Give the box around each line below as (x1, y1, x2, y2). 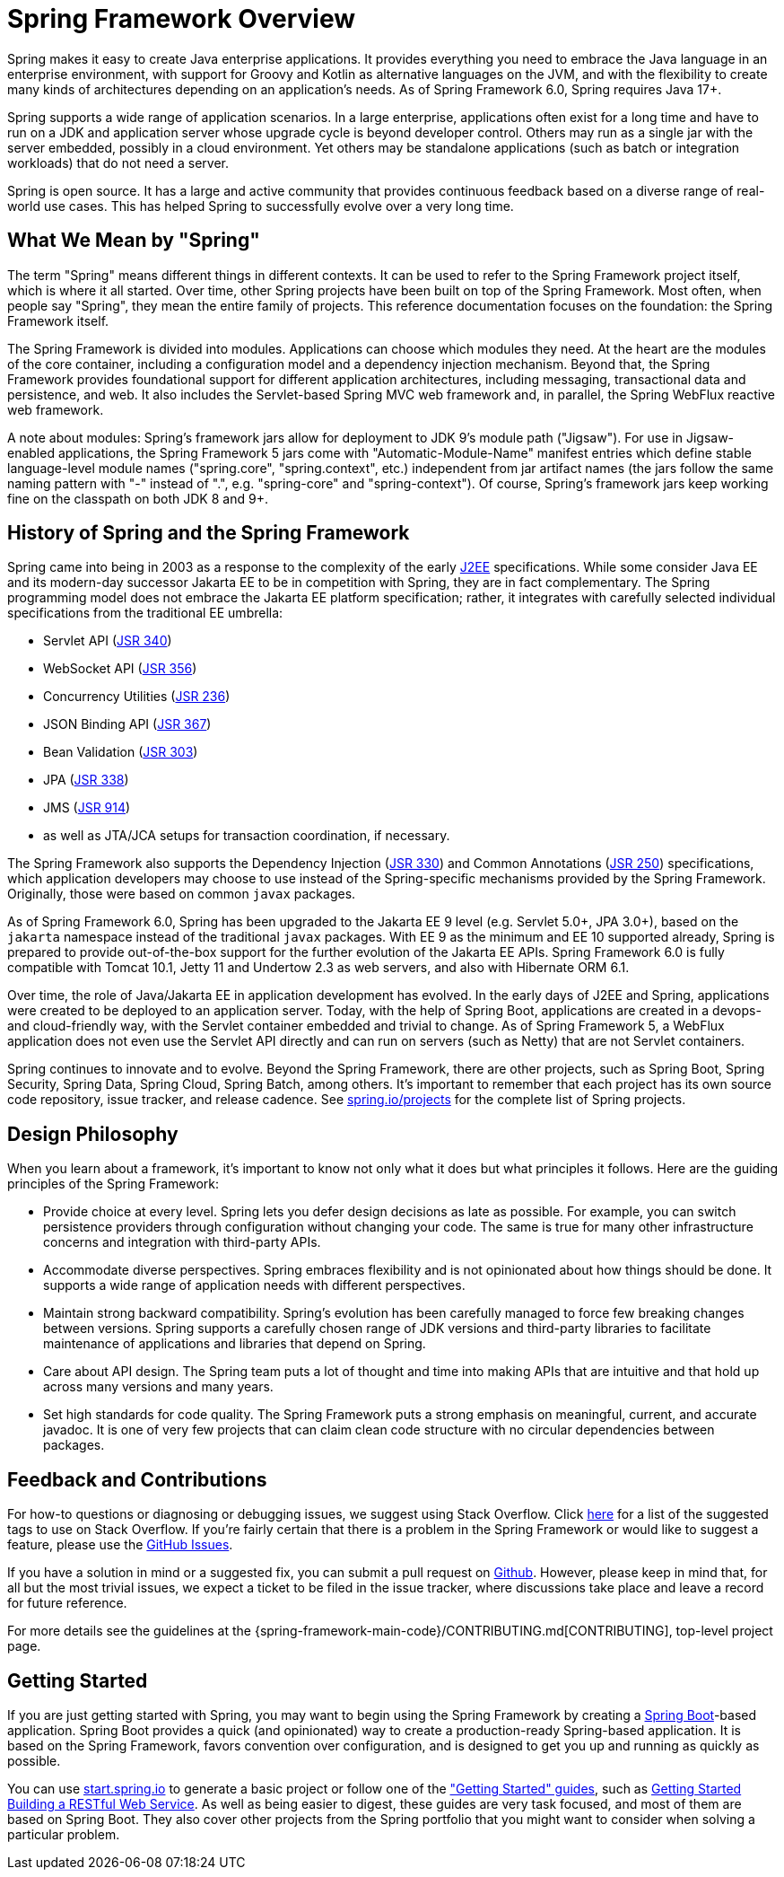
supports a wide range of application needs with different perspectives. (43, 1277, 466, 1294)
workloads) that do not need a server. (7, 154, 230, 171)
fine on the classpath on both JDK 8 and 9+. (7, 490, 268, 506)
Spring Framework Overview (7, 4, 356, 34)
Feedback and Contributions (7, 1468, 267, 1491)
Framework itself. (7, 312, 109, 329)
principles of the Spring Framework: (7, 1176, 220, 1192)
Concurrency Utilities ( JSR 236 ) (43, 689, 231, 705)
